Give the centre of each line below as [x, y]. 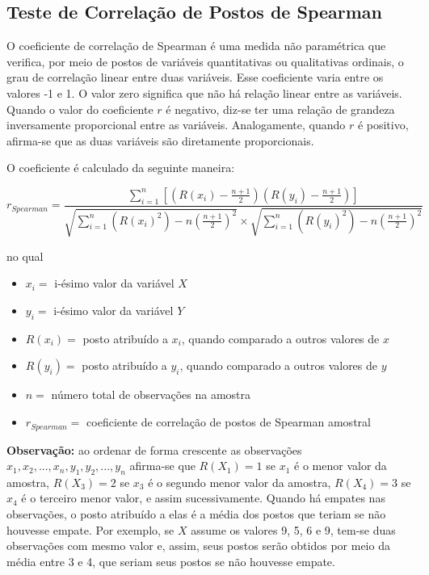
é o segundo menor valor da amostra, [240, 482]
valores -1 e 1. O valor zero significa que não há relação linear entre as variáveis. [204, 92]
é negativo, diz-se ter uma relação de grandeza [280, 109]
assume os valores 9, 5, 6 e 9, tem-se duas [293, 529]
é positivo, [383, 125]
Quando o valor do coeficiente [80, 109]
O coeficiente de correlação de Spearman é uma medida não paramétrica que [196, 46]
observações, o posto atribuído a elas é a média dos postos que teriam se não [196, 514]
